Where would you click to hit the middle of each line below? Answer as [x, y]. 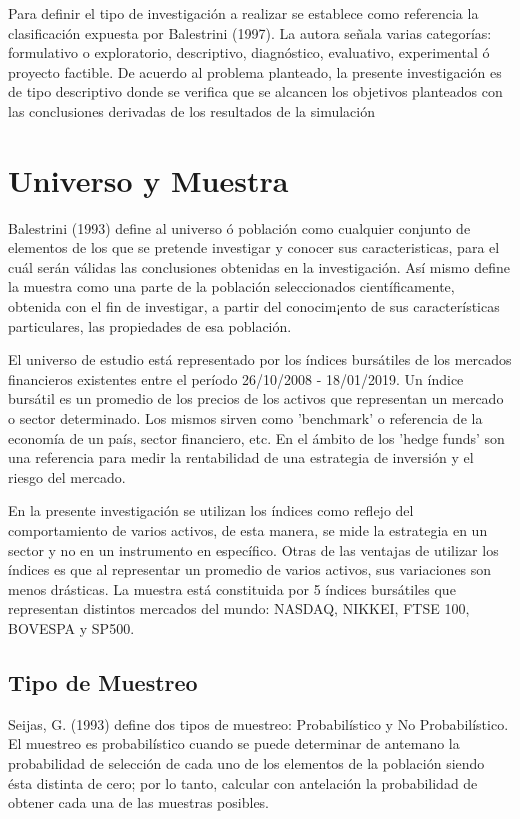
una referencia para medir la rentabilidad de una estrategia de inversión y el [241, 457]
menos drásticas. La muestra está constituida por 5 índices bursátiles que [232, 588]
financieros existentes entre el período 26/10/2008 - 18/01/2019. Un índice [236, 378]
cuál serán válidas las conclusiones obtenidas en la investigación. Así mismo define [259, 266]
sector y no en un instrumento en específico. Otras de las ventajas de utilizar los [253, 549]
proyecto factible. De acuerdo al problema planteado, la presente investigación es [255, 71]
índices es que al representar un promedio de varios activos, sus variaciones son [250, 569]
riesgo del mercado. [67, 476]
